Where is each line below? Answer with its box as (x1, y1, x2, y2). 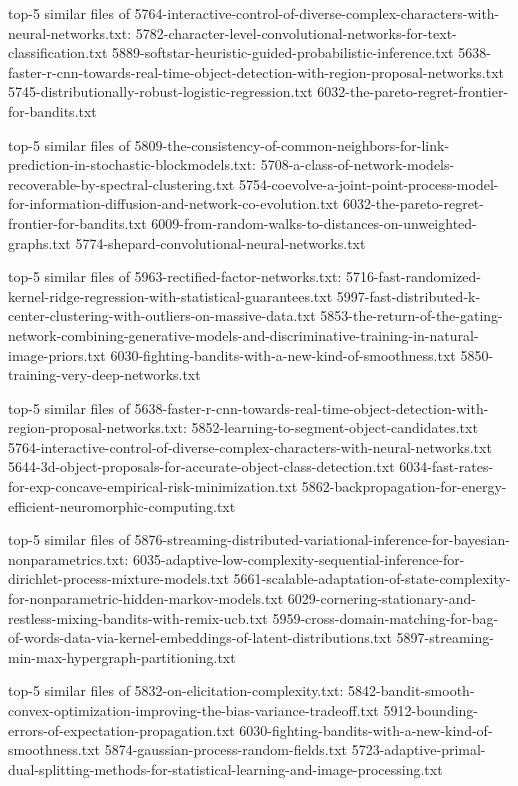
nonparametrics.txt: (8, 548, 129, 569)
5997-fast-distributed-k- (336, 285, 481, 306)
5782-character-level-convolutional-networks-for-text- (135, 22, 457, 43)
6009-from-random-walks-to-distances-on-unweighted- (151, 212, 477, 233)
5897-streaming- (396, 627, 494, 648)
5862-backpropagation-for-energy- (301, 476, 507, 497)
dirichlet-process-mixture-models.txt (8, 568, 229, 589)
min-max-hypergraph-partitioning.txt (8, 646, 236, 667)
